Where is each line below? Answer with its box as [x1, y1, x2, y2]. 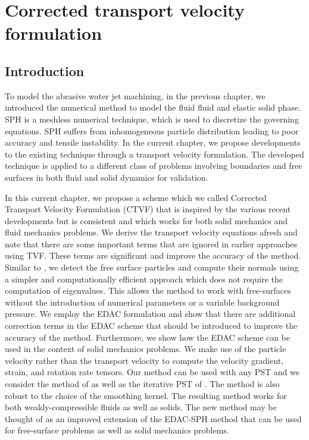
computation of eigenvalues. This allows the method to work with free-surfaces [5, 284, 291, 297]
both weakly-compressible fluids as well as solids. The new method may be [5, 401, 277, 413]
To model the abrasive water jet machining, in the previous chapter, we [5, 89, 266, 102]
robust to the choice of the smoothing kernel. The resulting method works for [5, 389, 287, 401]
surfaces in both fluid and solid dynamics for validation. [5, 171, 208, 183]
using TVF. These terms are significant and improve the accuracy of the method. [5, 249, 301, 262]
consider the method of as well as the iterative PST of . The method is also [5, 378, 280, 390]
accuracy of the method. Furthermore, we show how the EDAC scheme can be [5, 331, 291, 343]
